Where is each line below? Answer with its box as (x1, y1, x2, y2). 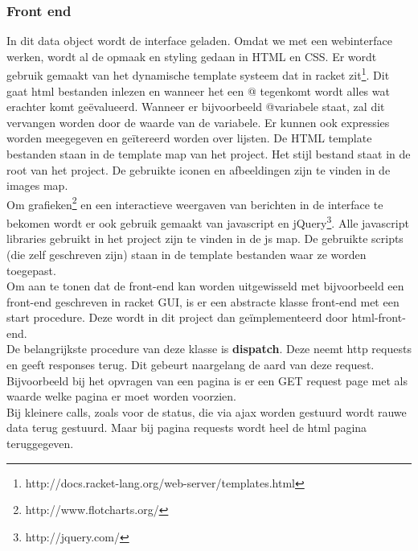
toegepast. (6, 261, 56, 278)
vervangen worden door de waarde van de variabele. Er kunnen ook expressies (6, 113, 390, 130)
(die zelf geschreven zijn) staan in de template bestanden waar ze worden (6, 245, 367, 262)
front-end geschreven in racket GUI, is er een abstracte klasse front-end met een (6, 293, 400, 310)
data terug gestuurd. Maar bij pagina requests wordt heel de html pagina (6, 419, 367, 436)
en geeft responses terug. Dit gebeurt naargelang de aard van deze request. (6, 356, 375, 373)
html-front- (351, 309, 406, 326)
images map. (6, 177, 68, 194)
